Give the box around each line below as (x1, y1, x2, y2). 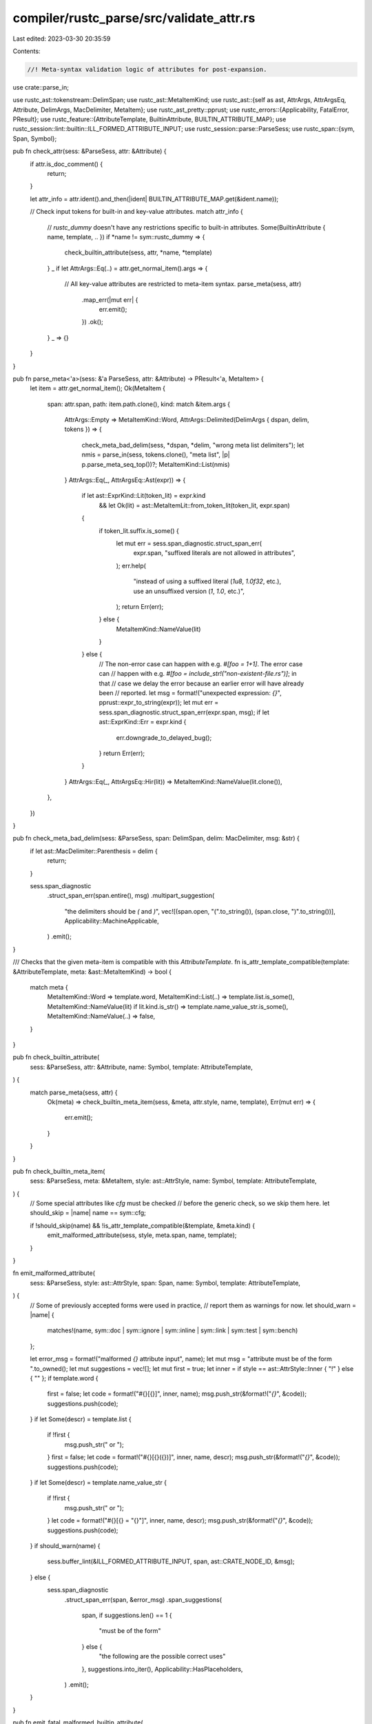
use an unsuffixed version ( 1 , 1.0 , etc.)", (133, 587, 245, 595)
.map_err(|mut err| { (81, 295, 138, 303)
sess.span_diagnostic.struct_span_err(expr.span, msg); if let (99, 708, 270, 716)
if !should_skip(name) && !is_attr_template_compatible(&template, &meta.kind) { (30, 1221, 255, 1230)
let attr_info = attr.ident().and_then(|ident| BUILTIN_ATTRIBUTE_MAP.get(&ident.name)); (30, 194, 279, 203)
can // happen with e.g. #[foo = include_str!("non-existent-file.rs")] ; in (99, 670, 297, 678)
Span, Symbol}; (12, 134, 57, 143)
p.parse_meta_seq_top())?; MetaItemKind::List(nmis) (81, 460, 230, 468)
